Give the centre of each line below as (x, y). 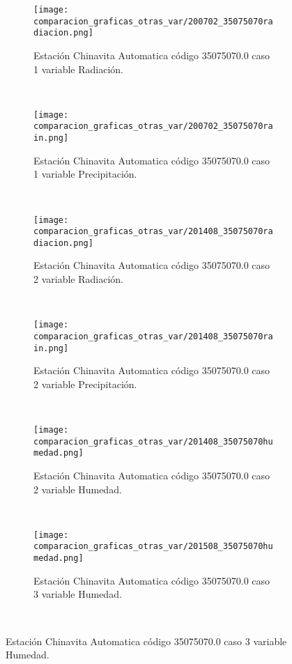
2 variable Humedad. (78, 489)
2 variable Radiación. (78, 279)
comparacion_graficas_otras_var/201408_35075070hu (153, 441)
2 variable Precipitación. (85, 384)
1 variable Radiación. (78, 69)
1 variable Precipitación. (85, 174)
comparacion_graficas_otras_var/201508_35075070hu (153, 547)
